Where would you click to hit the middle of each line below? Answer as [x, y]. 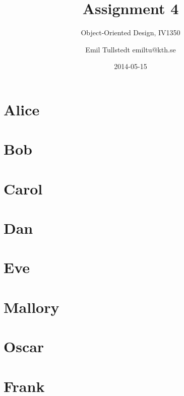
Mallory [32, 307]
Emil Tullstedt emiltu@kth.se [131, 49]
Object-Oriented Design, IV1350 [131, 32]
